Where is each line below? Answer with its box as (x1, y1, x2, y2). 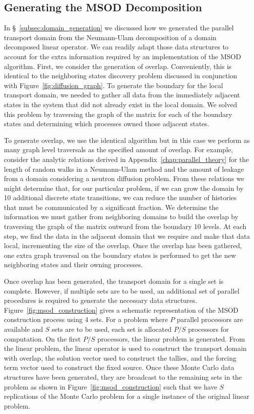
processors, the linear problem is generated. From (97, 333, 245, 344)
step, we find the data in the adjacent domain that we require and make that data (4, 230, 250, 241)
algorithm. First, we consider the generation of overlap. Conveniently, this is (4, 61, 232, 71)
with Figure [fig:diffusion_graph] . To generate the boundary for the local (4, 80, 223, 90)
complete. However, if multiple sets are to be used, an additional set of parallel (4, 285, 240, 296)
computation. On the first (4, 333, 81, 344)
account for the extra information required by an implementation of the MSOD (4, 51, 241, 61)
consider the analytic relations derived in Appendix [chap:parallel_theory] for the (4, 154, 249, 164)
